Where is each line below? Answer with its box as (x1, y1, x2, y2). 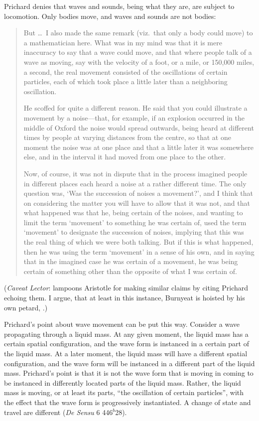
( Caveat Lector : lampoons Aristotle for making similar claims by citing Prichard (4, 282, 249, 293)
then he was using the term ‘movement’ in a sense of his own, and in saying (23, 246, 255, 257)
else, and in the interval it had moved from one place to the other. (23, 151, 226, 162)
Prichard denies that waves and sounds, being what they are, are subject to (4, 1, 235, 11)
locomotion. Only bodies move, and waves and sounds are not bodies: (4, 10, 216, 21)
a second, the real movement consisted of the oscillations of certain (23, 66, 228, 77)
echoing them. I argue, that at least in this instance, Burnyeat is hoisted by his (4, 292, 245, 303)
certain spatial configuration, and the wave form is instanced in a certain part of (4, 338, 249, 349)
